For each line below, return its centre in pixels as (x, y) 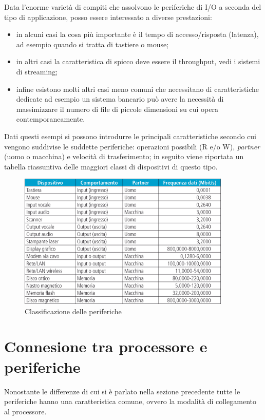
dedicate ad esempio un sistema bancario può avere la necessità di (120, 99)
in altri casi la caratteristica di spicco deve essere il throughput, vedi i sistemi (138, 61)
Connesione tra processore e (106, 346)
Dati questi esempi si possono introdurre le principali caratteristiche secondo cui (130, 136)
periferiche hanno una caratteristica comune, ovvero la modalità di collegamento (130, 401)
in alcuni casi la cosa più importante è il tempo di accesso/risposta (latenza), (137, 34)
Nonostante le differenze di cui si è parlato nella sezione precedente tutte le (122, 391)
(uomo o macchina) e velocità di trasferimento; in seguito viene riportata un (124, 156)
